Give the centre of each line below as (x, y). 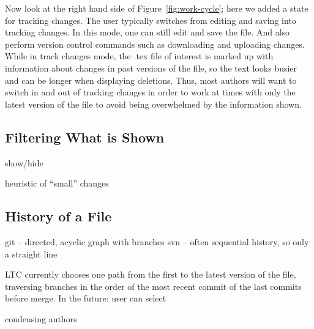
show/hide (24, 162)
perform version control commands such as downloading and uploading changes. (155, 44)
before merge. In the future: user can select (86, 298)
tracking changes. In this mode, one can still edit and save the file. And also (148, 32)
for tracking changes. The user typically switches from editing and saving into (151, 20)
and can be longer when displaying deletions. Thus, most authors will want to (151, 80)
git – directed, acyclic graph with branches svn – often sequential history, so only (157, 241)
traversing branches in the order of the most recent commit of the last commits (153, 286)
